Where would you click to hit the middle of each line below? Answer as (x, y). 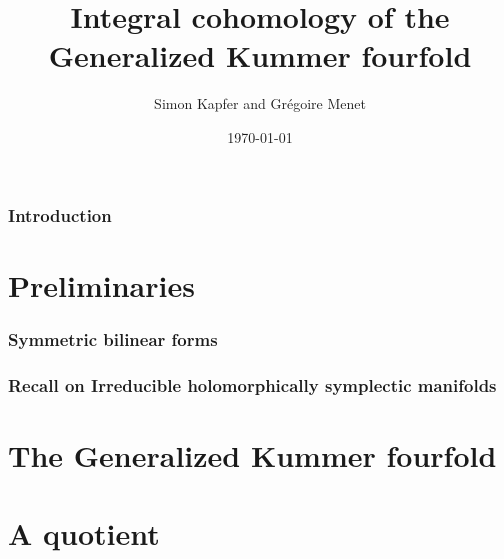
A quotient (84, 533)
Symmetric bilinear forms (113, 338)
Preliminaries (101, 284)
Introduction (60, 214)
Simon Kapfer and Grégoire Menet (260, 103)
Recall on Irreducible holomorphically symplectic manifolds (252, 384)
